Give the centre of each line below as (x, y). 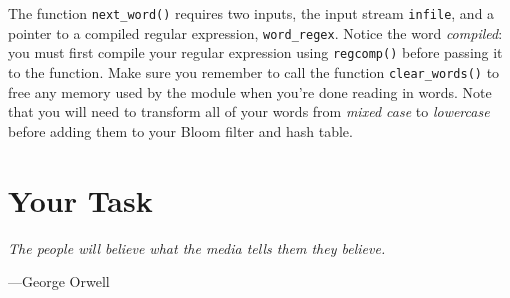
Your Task (80, 199)
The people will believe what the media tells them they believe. (197, 247)
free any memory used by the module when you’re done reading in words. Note (250, 91)
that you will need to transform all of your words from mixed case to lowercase (249, 111)
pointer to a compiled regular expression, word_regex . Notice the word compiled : (255, 32)
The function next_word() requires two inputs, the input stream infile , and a (251, 13)
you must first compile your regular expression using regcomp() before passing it (255, 52)
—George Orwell (59, 281)
